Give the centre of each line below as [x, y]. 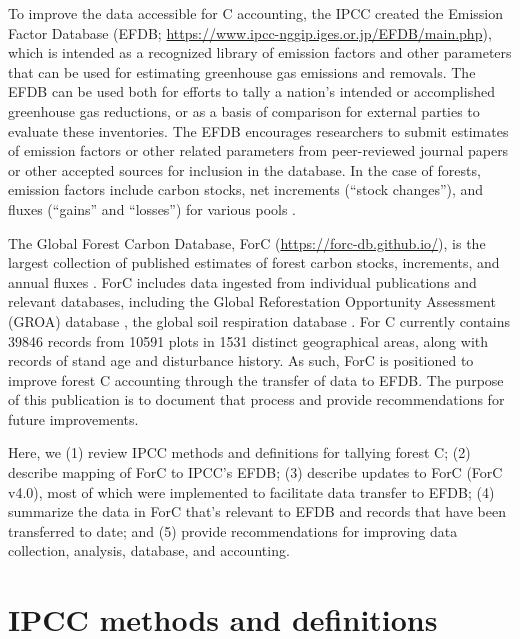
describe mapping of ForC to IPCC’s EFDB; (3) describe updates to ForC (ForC [255, 472]
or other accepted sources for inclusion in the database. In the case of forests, [244, 169]
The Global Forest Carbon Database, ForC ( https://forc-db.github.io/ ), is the [247, 242]
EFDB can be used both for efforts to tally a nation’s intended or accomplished [251, 91]
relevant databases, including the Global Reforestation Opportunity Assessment [252, 301]
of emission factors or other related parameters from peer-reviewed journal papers [258, 150]
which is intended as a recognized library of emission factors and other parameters [260, 52]
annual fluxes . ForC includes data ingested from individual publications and [242, 281]
